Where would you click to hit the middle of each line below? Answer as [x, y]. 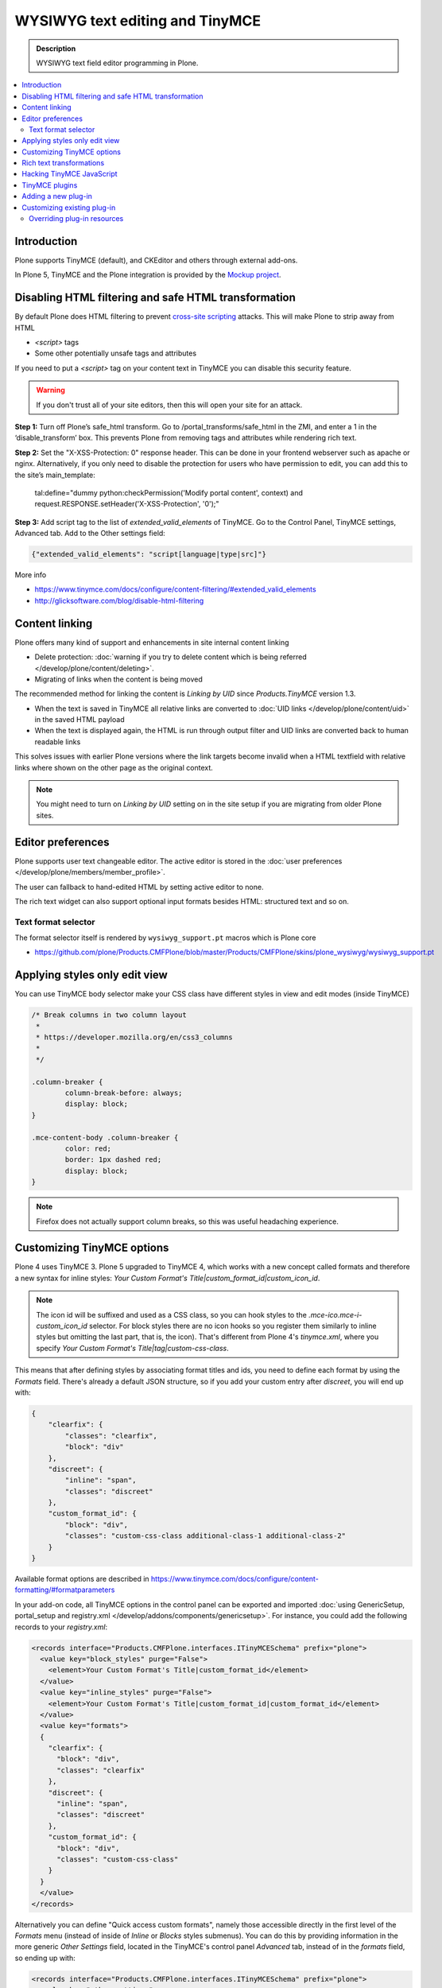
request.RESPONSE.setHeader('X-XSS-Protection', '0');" [127, 504]
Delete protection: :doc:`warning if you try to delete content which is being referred [171, 657]
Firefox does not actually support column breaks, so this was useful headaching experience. [188, 1221]
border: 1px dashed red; [113, 1160]
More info [31, 575]
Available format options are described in [82, 1579]
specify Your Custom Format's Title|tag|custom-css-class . [133, 1348]
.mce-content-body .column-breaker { [105, 1138]
